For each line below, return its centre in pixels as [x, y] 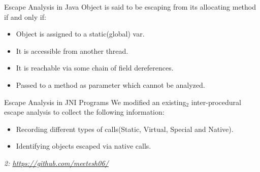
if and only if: [25, 16]
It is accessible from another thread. [72, 50]
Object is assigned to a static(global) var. [80, 34]
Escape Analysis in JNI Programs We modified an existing [95, 102]
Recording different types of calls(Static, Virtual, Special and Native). [125, 129]
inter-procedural [216, 102]
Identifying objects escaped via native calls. [84, 146]
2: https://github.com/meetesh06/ [56, 163]
